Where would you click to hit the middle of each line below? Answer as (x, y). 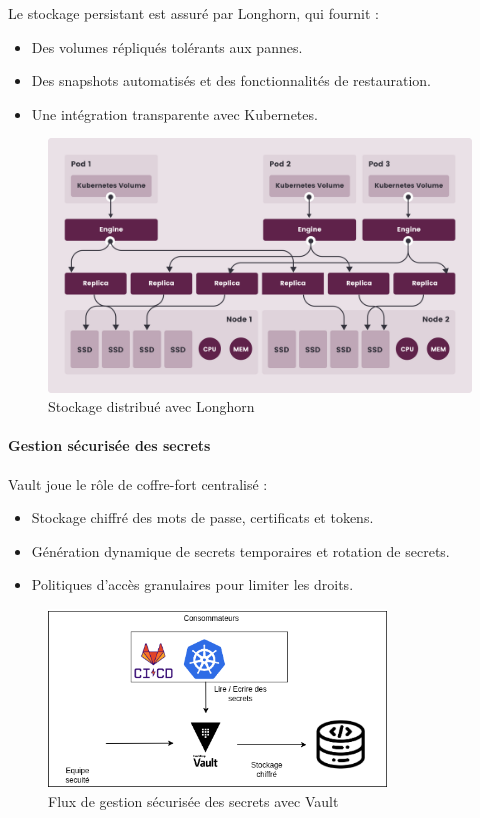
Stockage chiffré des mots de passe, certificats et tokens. (202, 517)
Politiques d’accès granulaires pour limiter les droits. (192, 584)
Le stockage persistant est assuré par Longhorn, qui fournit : (193, 13)
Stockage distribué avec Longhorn (151, 406)
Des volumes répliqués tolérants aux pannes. (167, 46)
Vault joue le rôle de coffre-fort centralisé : (138, 483)
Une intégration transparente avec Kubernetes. (174, 113)
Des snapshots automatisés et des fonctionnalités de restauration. (231, 80)
